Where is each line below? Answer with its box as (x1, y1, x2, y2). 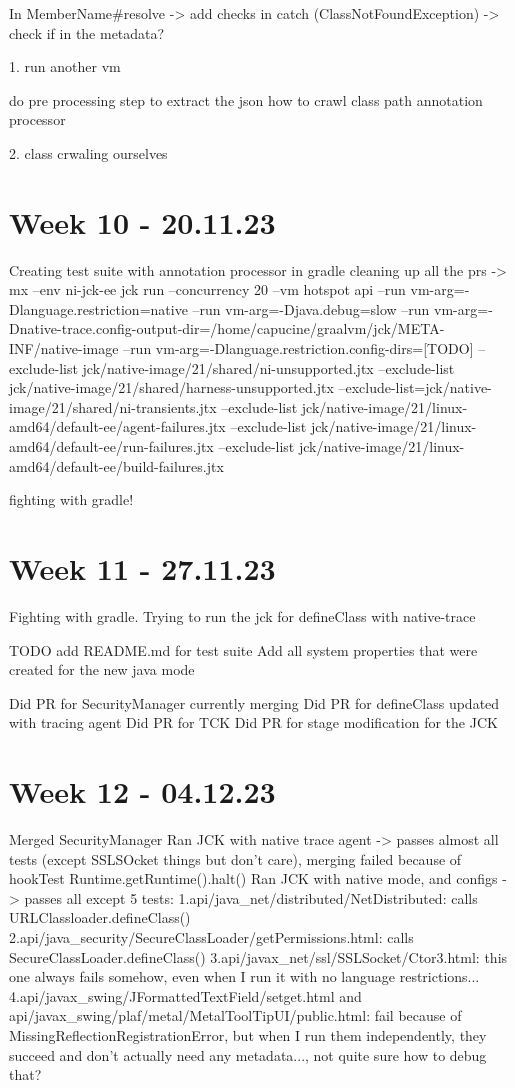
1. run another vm (9, 56, 121, 77)
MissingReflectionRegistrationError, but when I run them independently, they (9, 1024, 487, 1045)
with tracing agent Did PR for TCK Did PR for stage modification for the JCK (9, 712, 498, 733)
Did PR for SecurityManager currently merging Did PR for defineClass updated (9, 692, 500, 713)
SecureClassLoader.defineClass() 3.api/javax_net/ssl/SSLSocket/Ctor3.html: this (9, 946, 508, 967)
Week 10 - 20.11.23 (9, 201, 276, 242)
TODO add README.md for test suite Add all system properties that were (9, 639, 478, 660)
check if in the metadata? (9, 22, 165, 43)
